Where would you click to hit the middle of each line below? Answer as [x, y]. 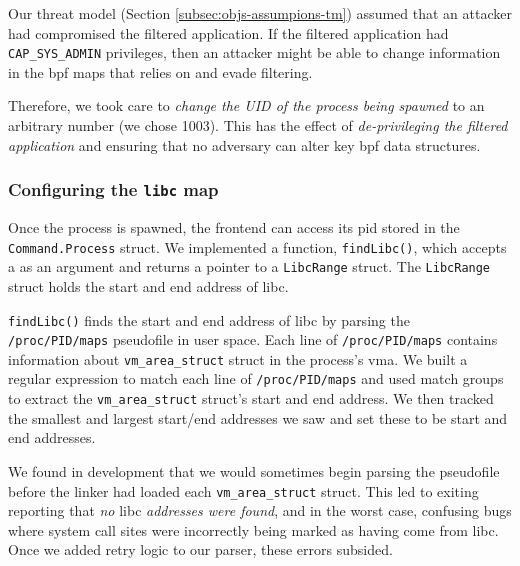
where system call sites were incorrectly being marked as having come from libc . [253, 529]
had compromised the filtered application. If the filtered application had [228, 32]
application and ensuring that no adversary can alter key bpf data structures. [244, 144]
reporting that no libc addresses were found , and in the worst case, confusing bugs [260, 510]
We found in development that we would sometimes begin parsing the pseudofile [254, 470]
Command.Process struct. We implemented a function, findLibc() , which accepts [257, 246]
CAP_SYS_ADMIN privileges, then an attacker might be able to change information [254, 52]
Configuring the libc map [113, 189]
